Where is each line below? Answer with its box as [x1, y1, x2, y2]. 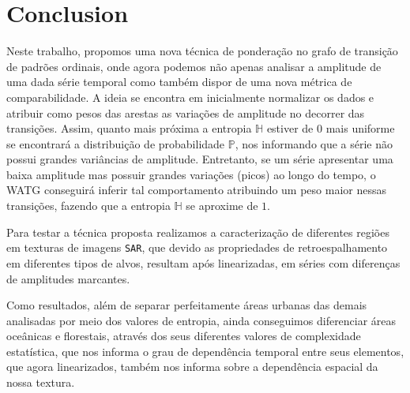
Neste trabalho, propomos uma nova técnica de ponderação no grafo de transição [6, 43, 398, 59]
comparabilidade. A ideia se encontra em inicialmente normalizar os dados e [6, 88, 374, 105]
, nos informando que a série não [235, 135, 393, 152]
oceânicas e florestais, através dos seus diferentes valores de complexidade [6, 327, 361, 344]
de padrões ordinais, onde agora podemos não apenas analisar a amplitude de [6, 58, 382, 74]
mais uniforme [325, 120, 395, 137]
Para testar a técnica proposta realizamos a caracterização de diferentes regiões [6, 223, 389, 240]
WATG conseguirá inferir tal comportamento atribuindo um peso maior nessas [6, 182, 387, 198]
